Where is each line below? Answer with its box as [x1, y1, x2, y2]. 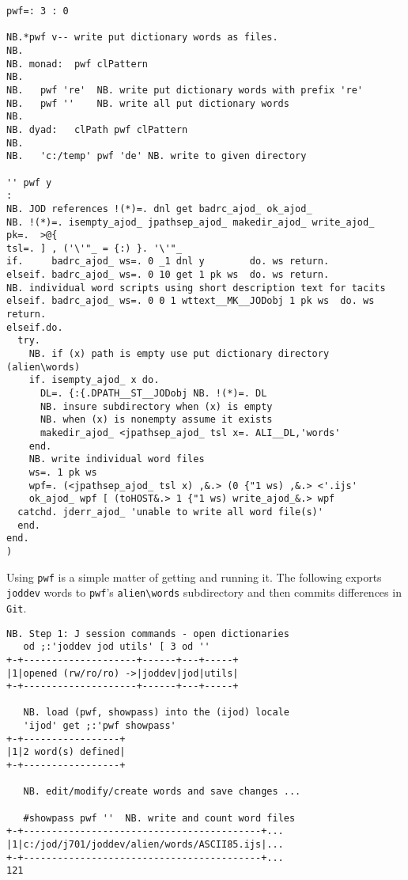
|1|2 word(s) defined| [6, 746, 126, 758]
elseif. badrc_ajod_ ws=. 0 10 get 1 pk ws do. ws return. [6, 269, 330, 281]
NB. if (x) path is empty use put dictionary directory [28, 348, 330, 360]
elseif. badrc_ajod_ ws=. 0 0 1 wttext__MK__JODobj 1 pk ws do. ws [6, 295, 375, 307]
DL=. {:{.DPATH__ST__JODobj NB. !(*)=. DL [40, 388, 267, 400]
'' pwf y [6, 176, 52, 188]
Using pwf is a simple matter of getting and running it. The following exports [6, 568, 382, 585]
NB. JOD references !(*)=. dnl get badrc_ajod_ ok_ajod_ [6, 203, 312, 214]
